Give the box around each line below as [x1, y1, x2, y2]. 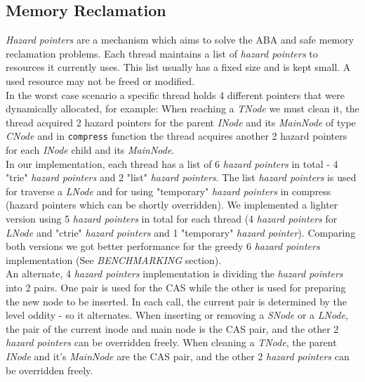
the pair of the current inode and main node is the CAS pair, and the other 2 [6, 321, 339, 336]
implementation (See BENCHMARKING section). [6, 252, 222, 267]
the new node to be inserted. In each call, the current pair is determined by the [6, 294, 347, 308]
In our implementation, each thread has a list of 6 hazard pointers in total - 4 [6, 156, 338, 171]
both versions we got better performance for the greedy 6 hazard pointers [6, 239, 320, 253]
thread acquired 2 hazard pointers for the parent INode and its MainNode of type [6, 114, 356, 129]
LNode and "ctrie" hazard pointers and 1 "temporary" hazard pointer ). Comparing [6, 225, 356, 239]
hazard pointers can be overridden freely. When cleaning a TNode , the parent [6, 335, 337, 350]
